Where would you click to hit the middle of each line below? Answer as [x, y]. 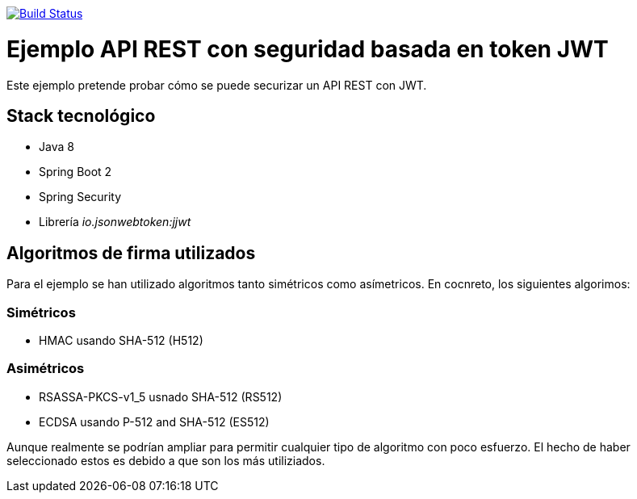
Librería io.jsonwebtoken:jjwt [115, 222]
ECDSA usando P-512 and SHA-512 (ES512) [154, 421]
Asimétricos [46, 369]
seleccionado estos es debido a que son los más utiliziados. [166, 460]
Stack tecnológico [81, 115]
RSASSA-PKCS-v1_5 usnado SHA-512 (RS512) [161, 396]
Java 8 [57, 147]
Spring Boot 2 [75, 172]
